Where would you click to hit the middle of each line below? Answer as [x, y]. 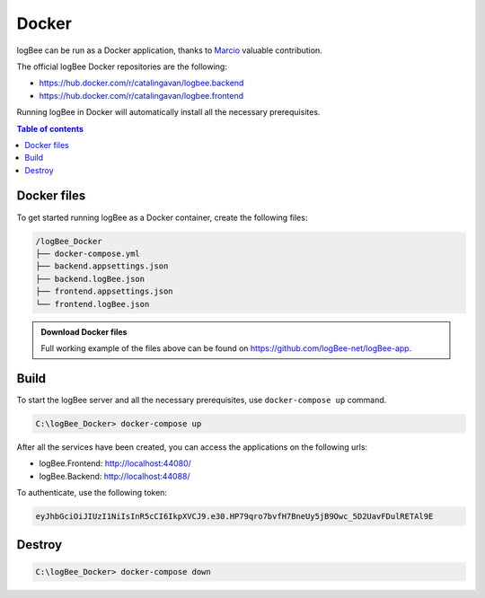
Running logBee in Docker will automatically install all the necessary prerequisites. [168, 112]
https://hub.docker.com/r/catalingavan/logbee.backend [141, 83]
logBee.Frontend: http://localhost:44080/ [115, 463]
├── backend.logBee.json [90, 279]
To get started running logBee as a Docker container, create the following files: [162, 217]
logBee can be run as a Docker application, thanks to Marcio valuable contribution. [169, 50]
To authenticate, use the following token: [92, 492]
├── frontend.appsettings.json [105, 291]
